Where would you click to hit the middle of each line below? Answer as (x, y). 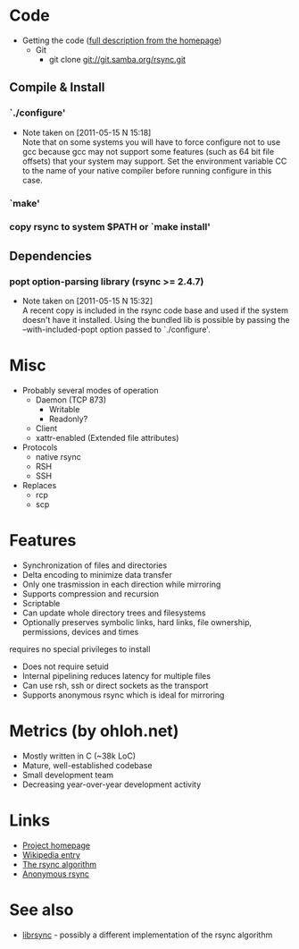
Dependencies (50, 256)
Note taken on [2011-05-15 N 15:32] (87, 301)
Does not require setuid (65, 666)
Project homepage (56, 845)
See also (42, 910)
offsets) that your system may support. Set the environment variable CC (154, 161)
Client (46, 428)
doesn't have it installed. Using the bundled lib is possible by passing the (156, 320)
